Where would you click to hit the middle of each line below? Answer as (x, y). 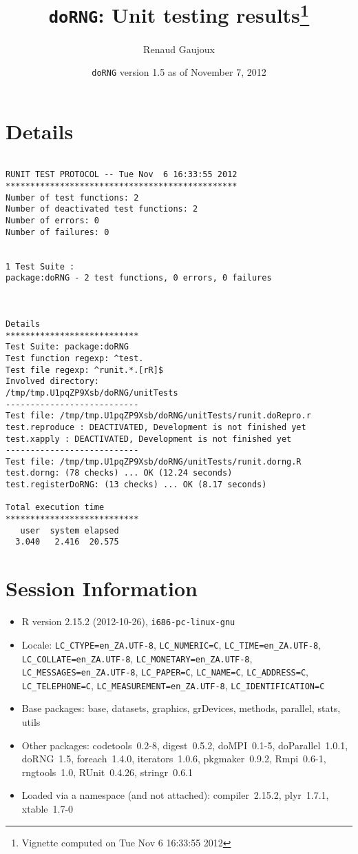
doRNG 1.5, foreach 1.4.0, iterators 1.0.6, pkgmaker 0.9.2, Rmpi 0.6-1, (174, 759)
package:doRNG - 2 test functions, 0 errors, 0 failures (139, 278)
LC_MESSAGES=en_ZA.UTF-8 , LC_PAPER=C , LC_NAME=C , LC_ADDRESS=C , (165, 672)
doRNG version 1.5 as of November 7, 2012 (179, 72)
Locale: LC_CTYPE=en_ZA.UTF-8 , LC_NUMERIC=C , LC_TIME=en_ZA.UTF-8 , (171, 644)
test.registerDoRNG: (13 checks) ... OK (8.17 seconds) (136, 485)
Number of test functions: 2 (72, 197)
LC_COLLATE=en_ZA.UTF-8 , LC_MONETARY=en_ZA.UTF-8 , (137, 658)
